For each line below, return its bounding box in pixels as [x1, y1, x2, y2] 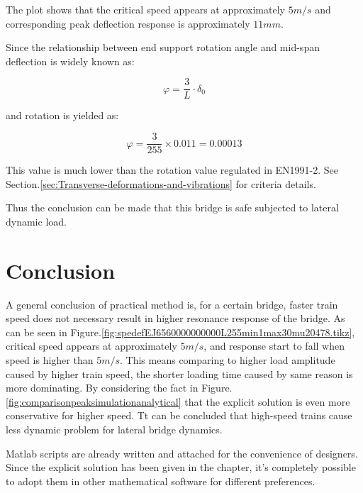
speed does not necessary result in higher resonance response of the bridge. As [6, 311, 345, 326]
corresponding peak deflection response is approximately [6, 16, 250, 31]
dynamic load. [6, 214, 67, 228]
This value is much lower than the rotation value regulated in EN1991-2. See [6, 162, 339, 177]
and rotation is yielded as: [6, 108, 119, 123]
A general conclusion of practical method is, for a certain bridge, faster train [6, 297, 338, 311]
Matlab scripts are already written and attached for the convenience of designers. [6, 445, 358, 460]
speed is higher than [6, 352, 94, 367]
